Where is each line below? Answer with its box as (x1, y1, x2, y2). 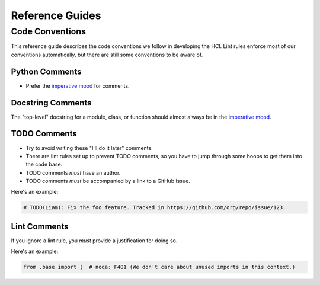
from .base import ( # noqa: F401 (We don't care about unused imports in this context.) (23, 264, 296, 271)
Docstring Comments (11, 98, 92, 108)
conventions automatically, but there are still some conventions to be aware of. (11, 51, 203, 58)
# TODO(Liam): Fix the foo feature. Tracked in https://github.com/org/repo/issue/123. (23, 204, 286, 211)
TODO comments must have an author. (25, 169, 121, 176)
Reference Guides (11, 9, 101, 22)
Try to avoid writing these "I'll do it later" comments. (25, 144, 153, 151)
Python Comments (11, 66, 82, 76)
